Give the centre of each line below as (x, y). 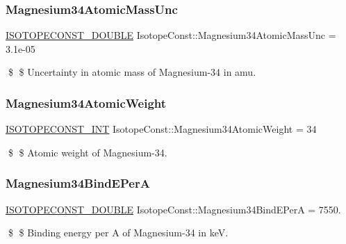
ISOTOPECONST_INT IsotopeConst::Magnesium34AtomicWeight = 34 (161, 129)
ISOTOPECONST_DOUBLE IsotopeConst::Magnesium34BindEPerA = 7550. (173, 209)
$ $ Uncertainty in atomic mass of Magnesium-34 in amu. (132, 72)
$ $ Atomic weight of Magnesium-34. (88, 152)
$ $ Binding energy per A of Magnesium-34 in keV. (118, 233)
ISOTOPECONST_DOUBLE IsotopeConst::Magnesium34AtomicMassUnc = (171, 35)
